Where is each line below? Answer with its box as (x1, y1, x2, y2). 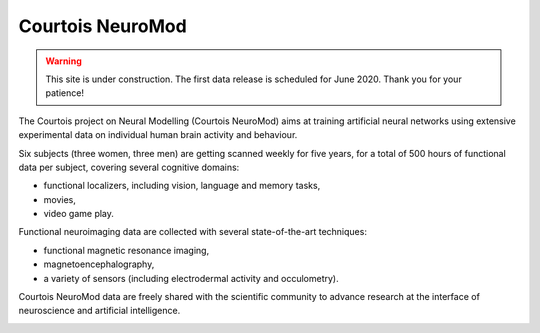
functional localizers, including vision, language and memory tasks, (43, 180, 321, 192)
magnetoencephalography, (43, 258, 155, 270)
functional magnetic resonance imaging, (43, 244, 210, 256)
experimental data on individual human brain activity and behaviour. (18, 129, 298, 141)
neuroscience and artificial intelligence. (18, 305, 181, 317)
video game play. (43, 208, 115, 220)
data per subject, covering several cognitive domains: (18, 161, 240, 173)
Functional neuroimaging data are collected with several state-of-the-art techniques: (18, 226, 367, 238)
